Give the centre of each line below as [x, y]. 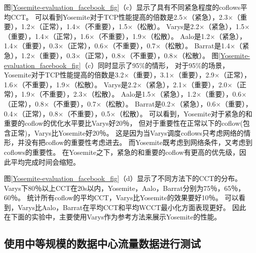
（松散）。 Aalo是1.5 [119, 94]
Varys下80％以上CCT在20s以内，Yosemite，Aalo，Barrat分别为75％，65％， [125, 188]
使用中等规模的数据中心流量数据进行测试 [102, 243]
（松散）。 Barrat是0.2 [136, 103]
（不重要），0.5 [87, 113]
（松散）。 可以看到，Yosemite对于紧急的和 [184, 113]
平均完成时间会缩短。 [45, 162]
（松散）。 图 [198, 55]
